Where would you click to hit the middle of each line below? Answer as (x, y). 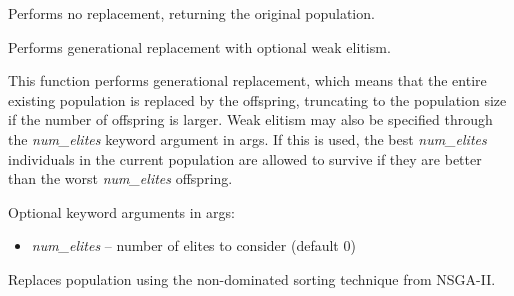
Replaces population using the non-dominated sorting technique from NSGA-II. (252, 278)
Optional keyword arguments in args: (122, 211)
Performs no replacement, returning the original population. (191, 13)
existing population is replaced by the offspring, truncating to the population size (257, 99)
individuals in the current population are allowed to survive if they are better (245, 158)
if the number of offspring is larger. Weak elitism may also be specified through (250, 119)
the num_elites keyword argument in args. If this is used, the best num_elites (247, 138)
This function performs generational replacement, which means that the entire (247, 80)
